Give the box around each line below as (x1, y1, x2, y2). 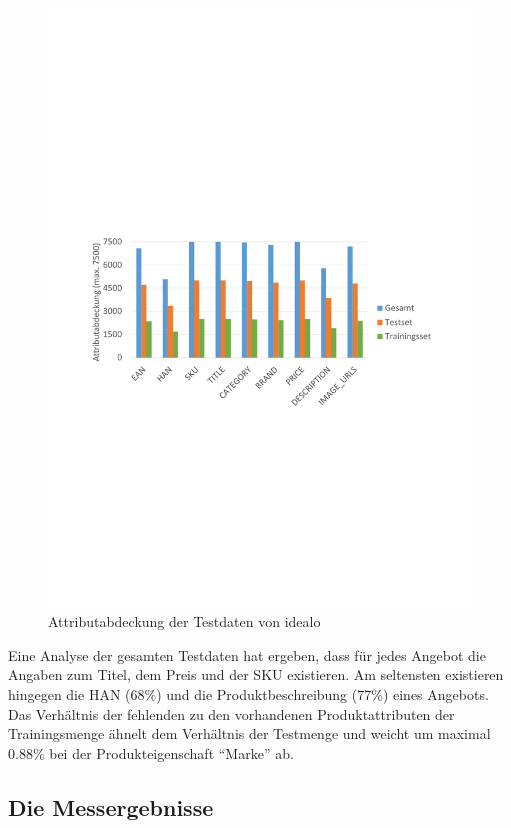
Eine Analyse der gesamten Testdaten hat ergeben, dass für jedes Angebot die (8, 644, 486, 665)
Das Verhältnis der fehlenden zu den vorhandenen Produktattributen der (8, 703, 455, 724)
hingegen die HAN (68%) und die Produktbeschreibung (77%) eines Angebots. (8, 684, 489, 705)
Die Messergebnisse (8, 791, 214, 822)
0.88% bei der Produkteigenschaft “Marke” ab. (8, 742, 294, 763)
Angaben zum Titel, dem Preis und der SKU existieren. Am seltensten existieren (8, 664, 504, 685)
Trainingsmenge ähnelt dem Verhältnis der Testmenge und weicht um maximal (8, 723, 491, 744)
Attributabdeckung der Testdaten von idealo (48, 611, 321, 632)
